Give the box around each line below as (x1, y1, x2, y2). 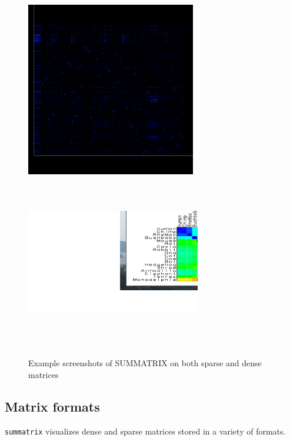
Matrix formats (5, 397, 100, 415)
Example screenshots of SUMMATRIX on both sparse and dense (28, 357, 262, 369)
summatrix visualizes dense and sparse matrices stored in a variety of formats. (5, 425, 286, 437)
